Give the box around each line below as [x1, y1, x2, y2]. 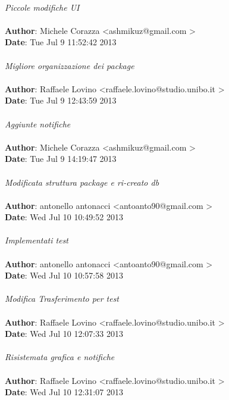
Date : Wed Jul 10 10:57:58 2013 [5, 269, 123, 282]
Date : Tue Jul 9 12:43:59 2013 [5, 94, 117, 107]
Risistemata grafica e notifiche [5, 351, 115, 363]
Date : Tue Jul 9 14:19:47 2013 [5, 152, 117, 165]
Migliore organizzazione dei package [5, 59, 134, 71]
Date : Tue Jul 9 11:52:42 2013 [5, 36, 117, 48]
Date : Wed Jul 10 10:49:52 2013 [5, 211, 123, 223]
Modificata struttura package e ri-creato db [5, 176, 159, 188]
